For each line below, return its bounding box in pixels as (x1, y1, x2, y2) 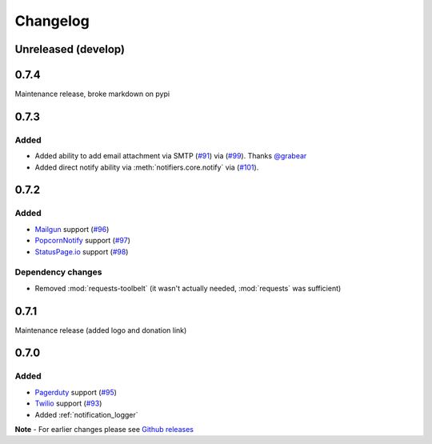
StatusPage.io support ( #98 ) (34, 246, 129, 256)
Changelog (14, 12, 90, 30)
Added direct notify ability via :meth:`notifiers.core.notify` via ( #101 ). (34, 162, 259, 172)
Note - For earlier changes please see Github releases (14, 424, 194, 434)
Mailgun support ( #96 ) (34, 224, 110, 234)
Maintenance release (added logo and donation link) (14, 325, 187, 335)
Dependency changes (14, 266, 102, 278)
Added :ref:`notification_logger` (34, 410, 139, 419)
